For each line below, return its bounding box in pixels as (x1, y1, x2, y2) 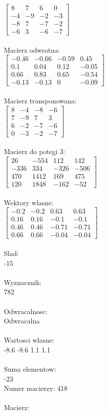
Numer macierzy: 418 (4, 383, 67, 393)
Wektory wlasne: (4, 197, 54, 207)
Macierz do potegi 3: (4, 146, 65, 157)
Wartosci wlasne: (4, 335, 54, 345)
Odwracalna (4, 316, 40, 326)
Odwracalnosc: (4, 306, 47, 316)
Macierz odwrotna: (4, 44, 60, 55)
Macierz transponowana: (4, 96, 77, 106)
